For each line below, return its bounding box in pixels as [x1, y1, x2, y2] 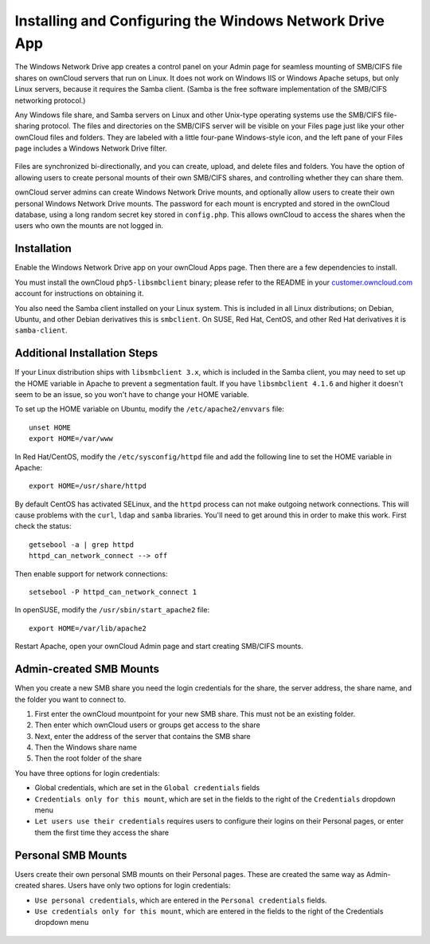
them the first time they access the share [34, 828, 170, 837]
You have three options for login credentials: [14, 768, 160, 777]
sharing [14, 121, 40, 131]
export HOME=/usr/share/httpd [29, 482, 147, 490]
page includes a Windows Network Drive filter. [14, 144, 167, 153]
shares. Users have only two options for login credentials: [41, 881, 231, 891]
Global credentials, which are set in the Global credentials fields [34, 783, 260, 793]
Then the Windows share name [34, 742, 137, 753]
